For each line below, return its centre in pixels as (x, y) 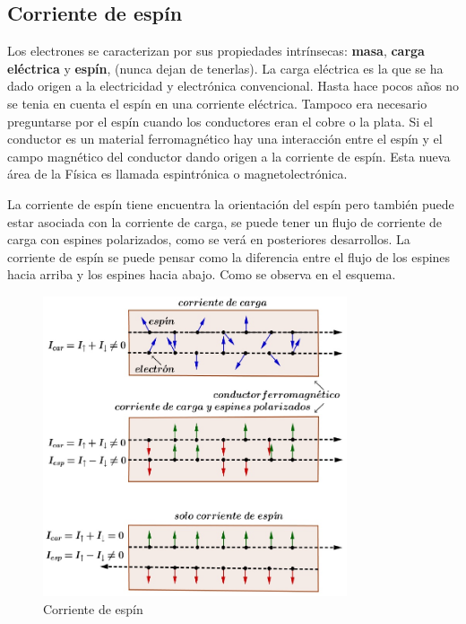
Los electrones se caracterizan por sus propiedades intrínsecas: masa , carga (216, 51)
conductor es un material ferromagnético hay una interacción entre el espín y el (225, 139)
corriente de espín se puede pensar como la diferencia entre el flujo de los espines (229, 256)
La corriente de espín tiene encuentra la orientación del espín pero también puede (231, 203)
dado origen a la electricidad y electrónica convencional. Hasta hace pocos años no (233, 86)
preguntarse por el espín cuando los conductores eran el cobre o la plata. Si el (220, 121)
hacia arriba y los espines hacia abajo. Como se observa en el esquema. (202, 274)
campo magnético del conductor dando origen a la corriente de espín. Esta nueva (229, 156)
